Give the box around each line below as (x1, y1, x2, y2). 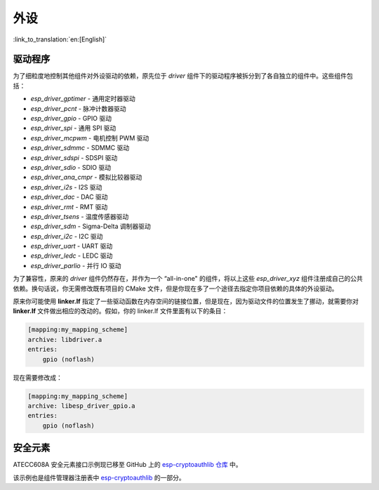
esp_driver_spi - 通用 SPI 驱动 (30, 124, 117, 133)
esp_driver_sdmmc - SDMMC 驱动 (30, 144, 130, 152)
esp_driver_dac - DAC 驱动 (30, 193, 108, 201)
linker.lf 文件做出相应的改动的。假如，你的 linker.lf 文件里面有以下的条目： (13, 307, 228, 315)
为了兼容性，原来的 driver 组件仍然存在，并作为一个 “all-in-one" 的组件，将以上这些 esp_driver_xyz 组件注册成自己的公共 (13, 274, 363, 283)
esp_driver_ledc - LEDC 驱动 (30, 251, 113, 260)
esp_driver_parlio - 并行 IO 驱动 (30, 261, 122, 270)
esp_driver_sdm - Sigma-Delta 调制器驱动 (30, 222, 151, 231)
